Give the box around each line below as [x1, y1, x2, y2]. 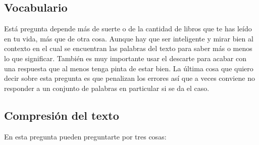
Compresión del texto [4, 107, 119, 123]
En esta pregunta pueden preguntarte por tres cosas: [4, 131, 167, 141]
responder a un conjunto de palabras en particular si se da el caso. [4, 82, 210, 93]
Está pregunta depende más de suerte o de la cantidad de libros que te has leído [4, 23, 252, 34]
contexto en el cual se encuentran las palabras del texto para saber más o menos [4, 43, 252, 54]
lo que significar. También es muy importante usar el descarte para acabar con [4, 53, 247, 63]
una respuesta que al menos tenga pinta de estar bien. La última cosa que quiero [4, 63, 253, 73]
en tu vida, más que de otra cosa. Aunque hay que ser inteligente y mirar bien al [4, 33, 253, 43]
